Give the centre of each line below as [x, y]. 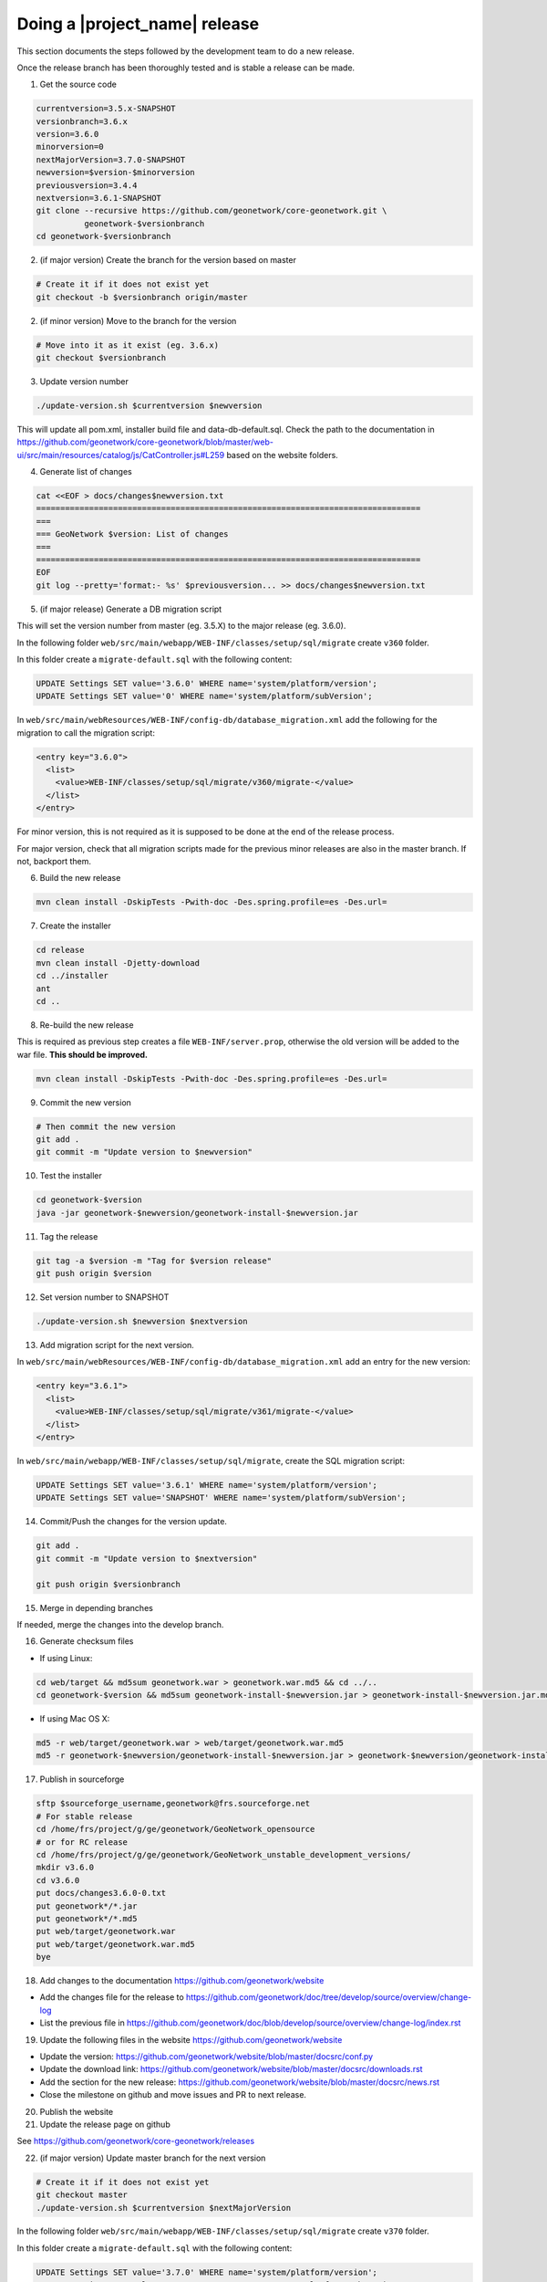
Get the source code [78, 84]
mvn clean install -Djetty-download [118, 963]
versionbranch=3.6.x [82, 121]
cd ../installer [72, 976]
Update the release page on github [105, 2124]
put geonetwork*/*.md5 [87, 1918]
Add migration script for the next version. [117, 1345]
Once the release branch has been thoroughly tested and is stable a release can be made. [186, 68]
